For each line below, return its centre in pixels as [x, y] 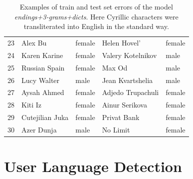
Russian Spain [43, 67]
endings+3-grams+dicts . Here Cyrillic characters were [96, 16]
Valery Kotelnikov [129, 55]
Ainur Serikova [124, 105]
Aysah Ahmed [43, 92]
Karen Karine [42, 55]
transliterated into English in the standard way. [96, 26]
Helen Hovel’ [121, 43]
